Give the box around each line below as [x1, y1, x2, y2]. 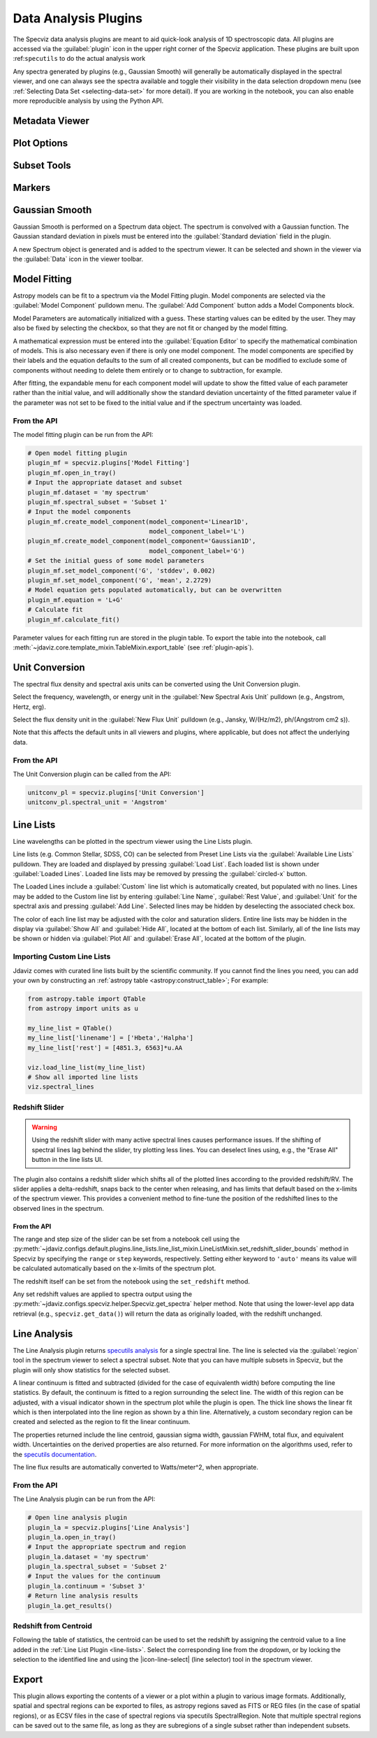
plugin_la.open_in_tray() [27, 1533, 117, 1541]
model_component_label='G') [149, 547, 245, 555]
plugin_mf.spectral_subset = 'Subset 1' [27, 498, 168, 506]
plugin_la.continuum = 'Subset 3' [27, 1582, 146, 1590]
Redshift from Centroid [13, 1621, 92, 1631]
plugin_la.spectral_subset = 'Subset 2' [27, 1563, 168, 1571]
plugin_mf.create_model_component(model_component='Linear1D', [27, 517, 249, 526]
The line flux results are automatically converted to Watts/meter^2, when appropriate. [13, 1463, 258, 1472]
